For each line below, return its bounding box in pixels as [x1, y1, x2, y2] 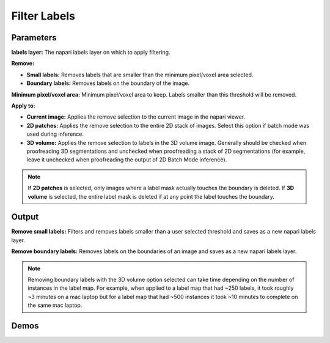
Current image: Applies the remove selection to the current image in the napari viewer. [26, 113, 246, 120]
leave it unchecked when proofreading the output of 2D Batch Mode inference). [26, 156, 227, 163]
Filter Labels [11, 9, 76, 23]
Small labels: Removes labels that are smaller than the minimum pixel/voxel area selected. [26, 71, 254, 78]
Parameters [11, 32, 57, 43]
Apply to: [11, 102, 36, 109]
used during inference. [26, 130, 84, 138]
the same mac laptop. [28, 301, 82, 309]
